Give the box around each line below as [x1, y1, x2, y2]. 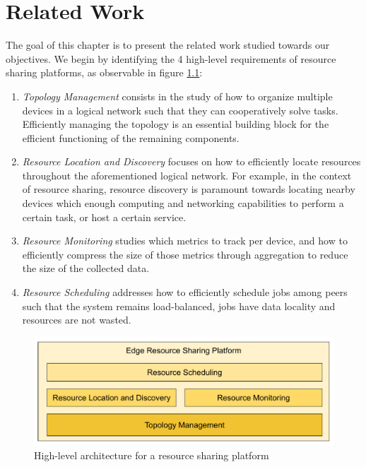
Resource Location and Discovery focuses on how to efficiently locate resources [22, 154, 361, 169]
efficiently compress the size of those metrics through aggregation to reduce [22, 247, 348, 261]
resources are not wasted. [22, 312, 131, 327]
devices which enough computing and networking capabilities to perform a [22, 196, 344, 211]
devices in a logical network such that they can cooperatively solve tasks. [22, 102, 338, 117]
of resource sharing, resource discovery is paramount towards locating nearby [22, 182, 355, 196]
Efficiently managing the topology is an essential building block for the [22, 117, 329, 131]
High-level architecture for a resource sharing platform [34, 448, 269, 463]
